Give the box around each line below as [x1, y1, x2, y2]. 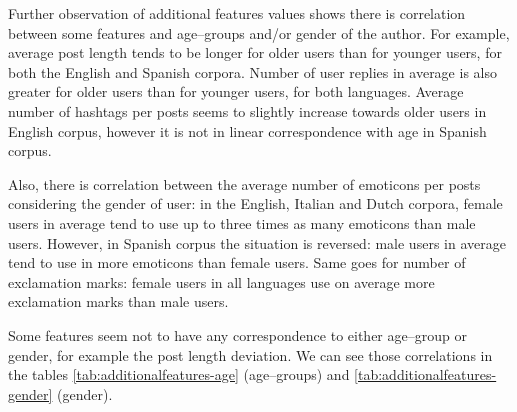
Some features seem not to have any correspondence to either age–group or [8, 324, 467, 345]
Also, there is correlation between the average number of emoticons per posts [8, 173, 481, 194]
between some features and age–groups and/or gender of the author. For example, [8, 22, 510, 43]
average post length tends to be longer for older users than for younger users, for [8, 42, 502, 63]
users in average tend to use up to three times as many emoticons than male [8, 212, 476, 233]
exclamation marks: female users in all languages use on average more [8, 271, 435, 292]
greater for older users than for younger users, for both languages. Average [8, 81, 464, 102]
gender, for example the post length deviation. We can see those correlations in [8, 344, 493, 365]
